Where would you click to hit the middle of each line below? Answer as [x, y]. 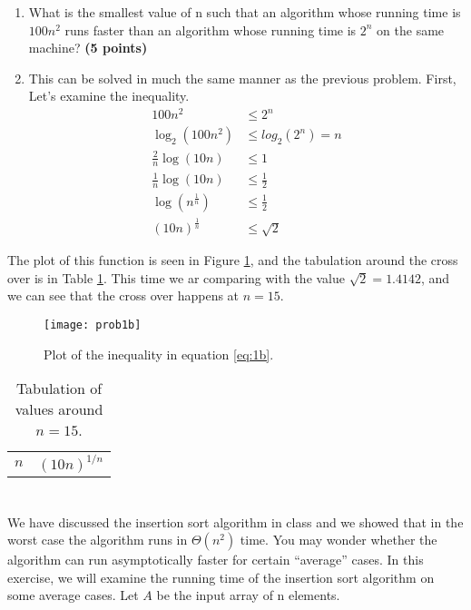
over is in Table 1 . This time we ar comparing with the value [177, 277]
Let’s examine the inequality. [109, 96]
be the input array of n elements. [248, 595]
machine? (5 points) [88, 48]
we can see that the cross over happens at [123, 295]
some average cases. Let [73, 595]
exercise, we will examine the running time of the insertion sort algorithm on [221, 577]
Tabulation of [59, 389]
